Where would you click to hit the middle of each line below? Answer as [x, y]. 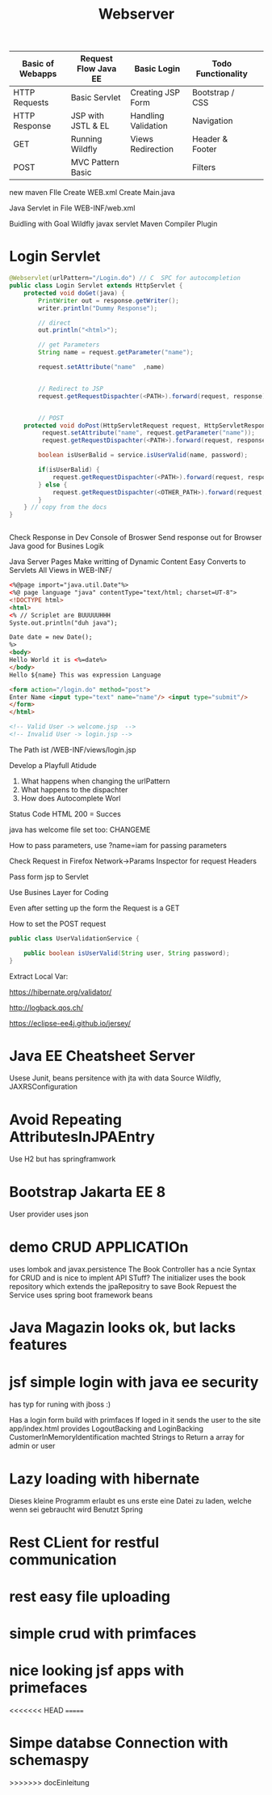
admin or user [32, 1446]
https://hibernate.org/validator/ [61, 991]
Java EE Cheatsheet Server [103, 1056]
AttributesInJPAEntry [82, 1137]
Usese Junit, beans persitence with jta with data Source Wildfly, [115, 1078]
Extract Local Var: [39, 976]
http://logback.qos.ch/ [46, 1008]
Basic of [38, 64]
